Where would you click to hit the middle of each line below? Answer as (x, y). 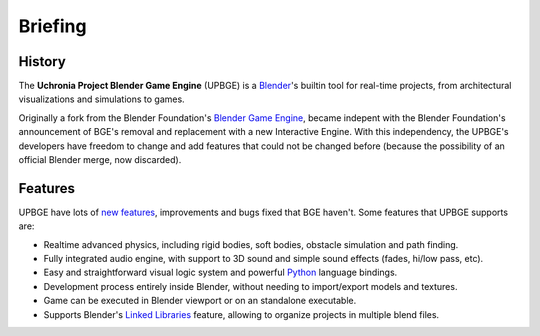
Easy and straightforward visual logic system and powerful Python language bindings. (220, 272)
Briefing (52, 26)
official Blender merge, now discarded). (100, 160)
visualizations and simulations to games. (101, 99)
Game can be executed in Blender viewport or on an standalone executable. (200, 301)
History (42, 61)
